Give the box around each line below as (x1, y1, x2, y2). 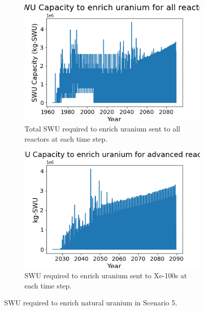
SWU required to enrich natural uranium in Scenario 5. (4, 297, 177, 308)
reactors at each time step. (24, 133, 108, 144)
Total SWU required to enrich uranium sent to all (24, 123, 181, 134)
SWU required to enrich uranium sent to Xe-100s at (24, 270, 187, 281)
